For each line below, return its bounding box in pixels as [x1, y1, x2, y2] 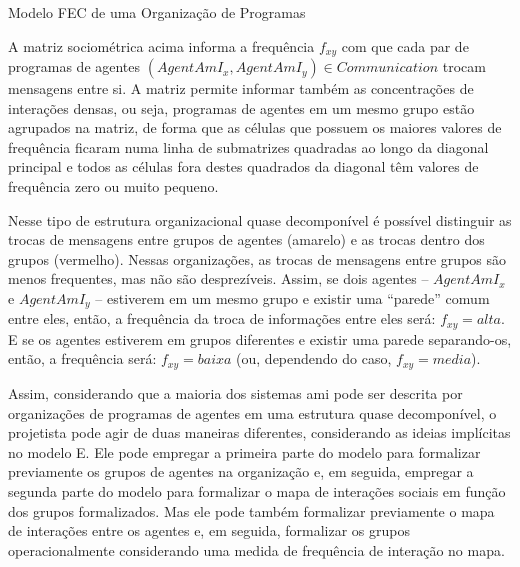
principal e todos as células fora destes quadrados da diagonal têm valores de [8, 156, 479, 177]
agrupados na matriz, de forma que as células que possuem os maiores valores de [8, 117, 502, 138]
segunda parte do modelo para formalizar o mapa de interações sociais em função [8, 480, 506, 501]
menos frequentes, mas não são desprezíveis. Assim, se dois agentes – [8, 268, 429, 289]
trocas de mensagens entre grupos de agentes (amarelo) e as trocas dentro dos [8, 229, 485, 250]
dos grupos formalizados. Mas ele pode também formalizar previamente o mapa [8, 500, 495, 521]
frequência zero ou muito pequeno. [8, 176, 219, 197]
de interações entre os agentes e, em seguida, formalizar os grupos [8, 520, 410, 541]
